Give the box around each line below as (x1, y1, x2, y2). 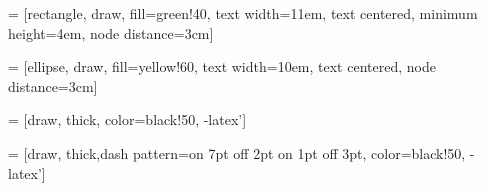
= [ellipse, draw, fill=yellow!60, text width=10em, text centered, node (8, 56, 436, 77)
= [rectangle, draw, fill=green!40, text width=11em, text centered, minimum (8, 3, 478, 23)
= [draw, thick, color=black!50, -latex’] (8, 109, 247, 130)
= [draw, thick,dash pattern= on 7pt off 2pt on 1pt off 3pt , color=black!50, (8, 142, 466, 163)
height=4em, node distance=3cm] (8, 22, 214, 43)
